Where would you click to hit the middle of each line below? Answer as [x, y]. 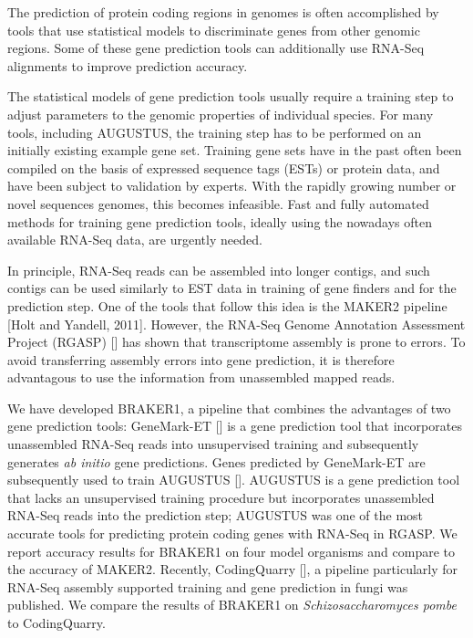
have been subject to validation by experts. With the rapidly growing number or [232, 186]
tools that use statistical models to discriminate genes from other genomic [214, 30]
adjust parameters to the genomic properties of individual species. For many [221, 114]
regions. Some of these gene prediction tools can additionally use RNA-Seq [216, 48]
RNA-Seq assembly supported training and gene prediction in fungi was [208, 586]
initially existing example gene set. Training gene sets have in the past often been [235, 150]
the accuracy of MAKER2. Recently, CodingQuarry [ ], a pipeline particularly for [233, 569]
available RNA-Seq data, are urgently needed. [135, 240]
